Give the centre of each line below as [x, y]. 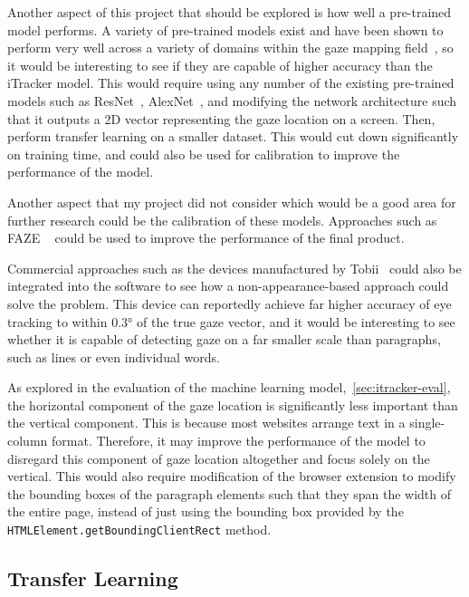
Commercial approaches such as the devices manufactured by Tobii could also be [234, 268]
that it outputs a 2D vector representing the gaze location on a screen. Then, [221, 118]
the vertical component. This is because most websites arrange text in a [206, 423]
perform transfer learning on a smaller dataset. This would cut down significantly [233, 136]
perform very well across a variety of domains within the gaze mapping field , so [230, 48]
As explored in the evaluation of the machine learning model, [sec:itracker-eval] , [229, 387]
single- [427, 423]
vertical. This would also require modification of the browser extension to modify [232, 476]
